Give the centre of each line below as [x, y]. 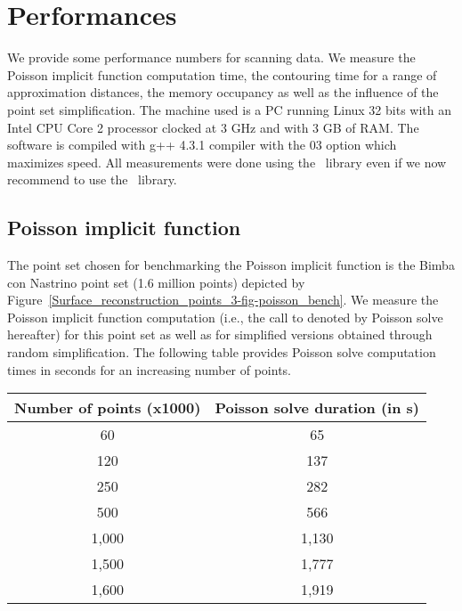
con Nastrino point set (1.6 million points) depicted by [156, 282]
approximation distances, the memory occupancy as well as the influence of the [223, 92]
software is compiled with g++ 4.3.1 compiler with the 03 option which [202, 145]
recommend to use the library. [92, 179]
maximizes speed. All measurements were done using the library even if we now [227, 162]
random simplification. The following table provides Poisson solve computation [222, 352]
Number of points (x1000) [108, 408]
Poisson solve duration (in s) [317, 408]
